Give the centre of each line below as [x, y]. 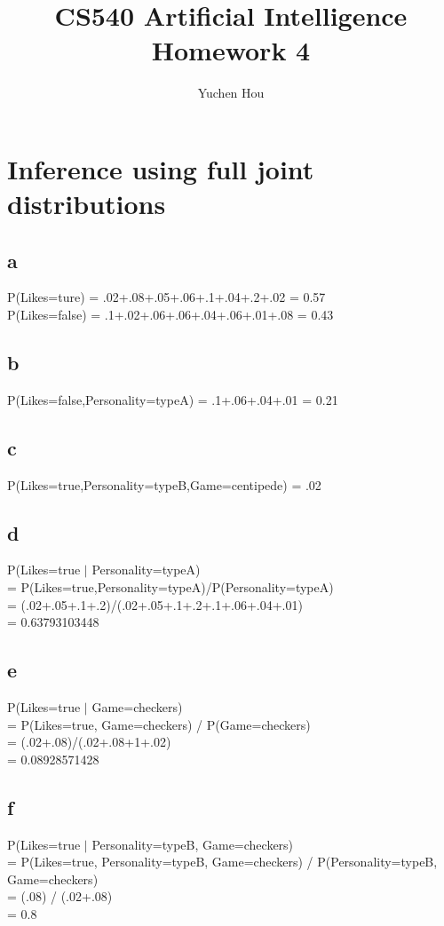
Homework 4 [231, 50]
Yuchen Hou [231, 93]
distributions [87, 204]
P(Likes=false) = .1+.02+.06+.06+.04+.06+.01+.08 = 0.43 [170, 315]
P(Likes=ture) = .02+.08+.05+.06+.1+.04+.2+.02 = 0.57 [166, 297]
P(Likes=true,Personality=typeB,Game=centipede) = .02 [164, 484]
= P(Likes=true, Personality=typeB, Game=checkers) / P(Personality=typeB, [222, 862]
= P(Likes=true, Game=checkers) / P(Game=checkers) [159, 724]
